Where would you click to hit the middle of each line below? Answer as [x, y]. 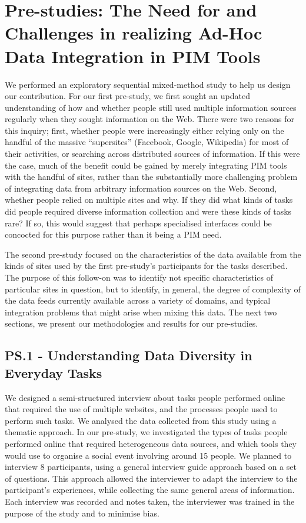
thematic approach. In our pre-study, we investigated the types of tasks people [146, 432]
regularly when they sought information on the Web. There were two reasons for [150, 119]
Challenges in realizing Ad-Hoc [134, 33]
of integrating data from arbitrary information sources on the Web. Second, [141, 188]
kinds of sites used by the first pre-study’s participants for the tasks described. [146, 266]
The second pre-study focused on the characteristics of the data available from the [153, 254]
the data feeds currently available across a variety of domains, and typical [138, 300]
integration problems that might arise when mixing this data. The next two [141, 312]
